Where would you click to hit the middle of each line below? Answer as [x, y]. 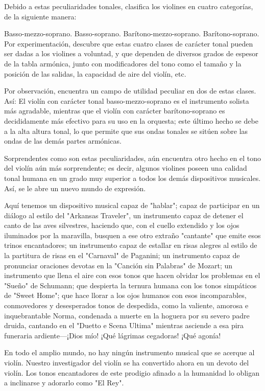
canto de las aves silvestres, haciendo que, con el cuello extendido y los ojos [122, 225]
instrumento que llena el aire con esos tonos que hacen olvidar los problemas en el [132, 275]
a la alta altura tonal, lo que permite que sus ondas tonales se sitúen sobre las [126, 131]
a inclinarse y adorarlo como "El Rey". [64, 383]
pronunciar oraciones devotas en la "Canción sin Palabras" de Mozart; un [118, 265]
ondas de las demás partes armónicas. [63, 141]
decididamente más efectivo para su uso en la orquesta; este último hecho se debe [131, 120]
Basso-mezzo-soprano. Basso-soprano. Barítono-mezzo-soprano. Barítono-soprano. [132, 33]
